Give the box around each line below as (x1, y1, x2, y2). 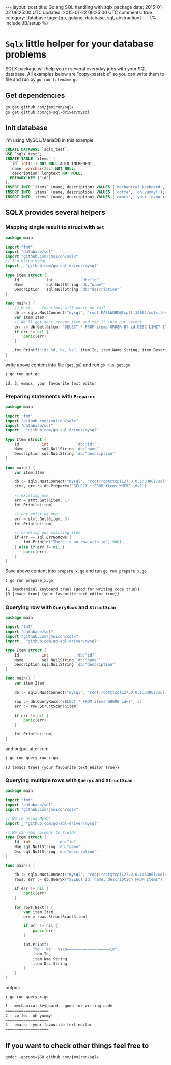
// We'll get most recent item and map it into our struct (14, 319, 142, 324)
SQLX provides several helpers (5, 208, 106, 217)
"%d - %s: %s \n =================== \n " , (32, 946, 120, 952)
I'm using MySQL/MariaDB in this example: (5, 137, 95, 143)
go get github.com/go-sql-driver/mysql (5, 110, 90, 115)
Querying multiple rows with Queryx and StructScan (5, 777, 133, 784)
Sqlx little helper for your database (5, 38, 154, 49)
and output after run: (5, 745, 49, 752)
